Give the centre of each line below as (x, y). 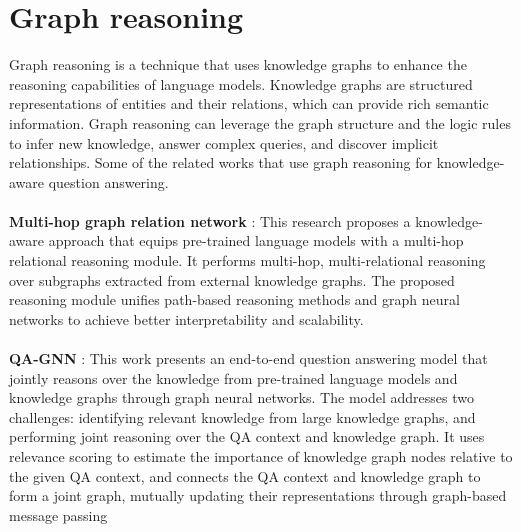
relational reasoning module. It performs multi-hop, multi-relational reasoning (247, 260)
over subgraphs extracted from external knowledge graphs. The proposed (232, 279)
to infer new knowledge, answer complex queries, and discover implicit (224, 142)
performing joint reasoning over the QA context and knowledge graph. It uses (247, 436)
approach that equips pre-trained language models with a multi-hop (256, 240)
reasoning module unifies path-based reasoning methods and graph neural (234, 299)
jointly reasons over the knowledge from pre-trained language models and (233, 377)
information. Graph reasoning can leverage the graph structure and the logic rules (260, 122)
